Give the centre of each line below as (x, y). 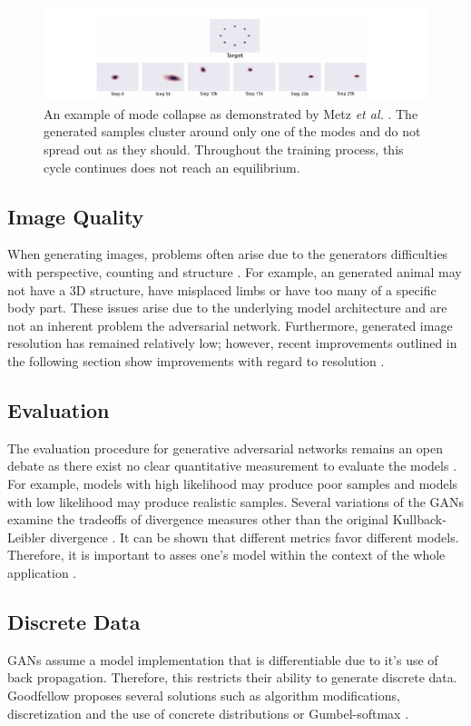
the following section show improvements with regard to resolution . (196, 361)
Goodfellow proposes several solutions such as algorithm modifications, (204, 695)
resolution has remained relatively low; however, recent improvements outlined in (232, 343)
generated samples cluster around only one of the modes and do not (232, 131)
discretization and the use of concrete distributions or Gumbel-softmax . (208, 713)
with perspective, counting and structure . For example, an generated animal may (235, 272)
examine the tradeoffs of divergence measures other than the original (198, 519)
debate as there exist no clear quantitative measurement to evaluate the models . (232, 466)
